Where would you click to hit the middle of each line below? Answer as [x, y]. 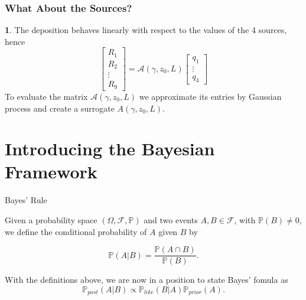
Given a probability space [51, 220]
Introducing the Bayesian [110, 149]
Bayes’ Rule [26, 200]
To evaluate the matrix [46, 96]
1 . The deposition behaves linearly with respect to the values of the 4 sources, [146, 30]
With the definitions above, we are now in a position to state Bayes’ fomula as [147, 280]
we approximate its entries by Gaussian [210, 96]
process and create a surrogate [60, 108]
